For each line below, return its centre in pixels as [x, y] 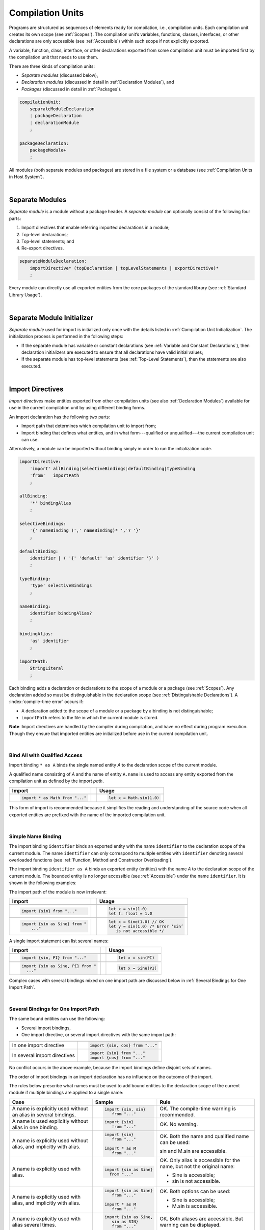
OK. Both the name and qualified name [204, 1137]
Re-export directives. [43, 248]
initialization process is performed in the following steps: [66, 337]
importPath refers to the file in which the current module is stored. [90, 718]
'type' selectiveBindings [61, 586]
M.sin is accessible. [195, 1206]
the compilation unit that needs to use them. [53, 57]
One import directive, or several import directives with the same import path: [99, 1035]
